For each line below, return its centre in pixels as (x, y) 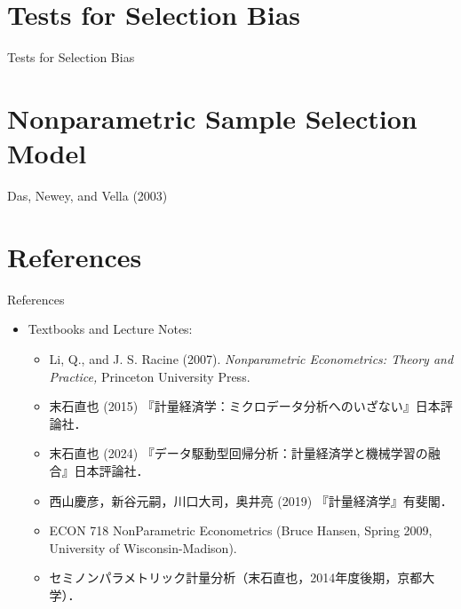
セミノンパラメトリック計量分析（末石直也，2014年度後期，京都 (236, 577)
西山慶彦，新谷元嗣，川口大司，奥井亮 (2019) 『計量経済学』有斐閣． (251, 500)
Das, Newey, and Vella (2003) (87, 196)
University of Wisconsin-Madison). (143, 547)
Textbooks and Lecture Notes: (110, 329)
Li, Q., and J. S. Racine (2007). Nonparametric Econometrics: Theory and (251, 358)
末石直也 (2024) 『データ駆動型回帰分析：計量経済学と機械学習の (238, 453)
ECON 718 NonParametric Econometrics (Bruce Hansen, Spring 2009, (241, 530)
